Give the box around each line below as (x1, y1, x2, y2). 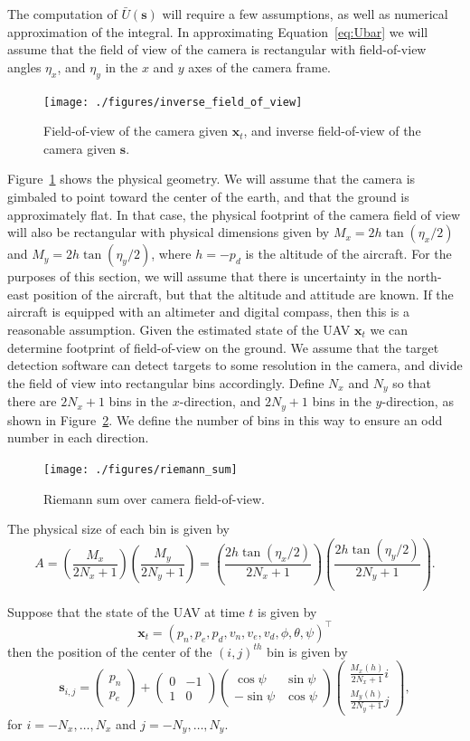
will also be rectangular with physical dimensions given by (7, 223, 330, 242)
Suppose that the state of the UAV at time (7, 602, 245, 621)
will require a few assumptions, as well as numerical (162, 5, 448, 23)
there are (7, 392, 57, 411)
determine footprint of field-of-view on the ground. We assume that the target (7, 337, 439, 356)
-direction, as (381, 392, 454, 411)
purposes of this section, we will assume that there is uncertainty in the (7, 267, 403, 286)
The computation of (7, 5, 117, 23)
